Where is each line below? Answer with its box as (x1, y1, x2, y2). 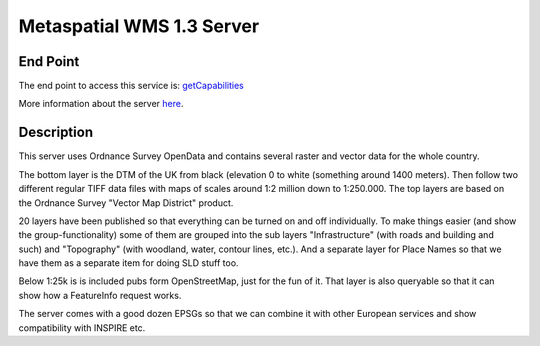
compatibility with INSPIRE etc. (18, 321, 146, 334)
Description (18, 124, 94, 141)
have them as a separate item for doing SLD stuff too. (18, 257, 239, 269)
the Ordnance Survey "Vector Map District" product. (18, 196, 234, 209)
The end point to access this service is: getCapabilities (18, 80, 245, 92)
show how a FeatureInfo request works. (18, 289, 182, 301)
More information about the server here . (18, 98, 184, 110)
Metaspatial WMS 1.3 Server (18, 15, 260, 37)
